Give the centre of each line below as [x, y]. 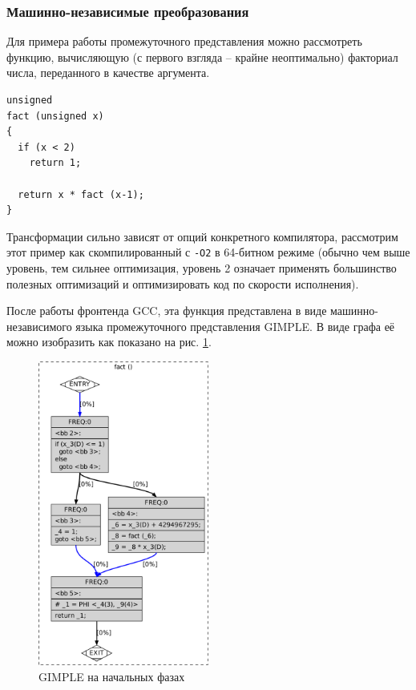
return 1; [55, 163]
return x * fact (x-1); [81, 194]
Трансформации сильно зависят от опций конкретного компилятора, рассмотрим [202, 236]
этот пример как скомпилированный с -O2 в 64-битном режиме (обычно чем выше [208, 252]
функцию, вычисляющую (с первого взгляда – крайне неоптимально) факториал [202, 56]
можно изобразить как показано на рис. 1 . [109, 342]
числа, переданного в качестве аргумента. [108, 73]
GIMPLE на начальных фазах [112, 677]
